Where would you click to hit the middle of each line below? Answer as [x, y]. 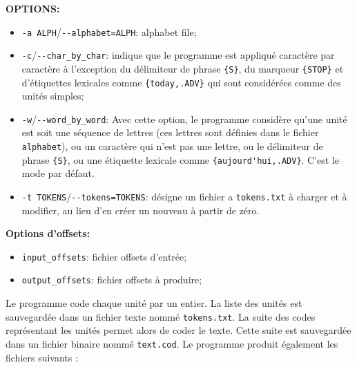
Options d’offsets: [48, 233]
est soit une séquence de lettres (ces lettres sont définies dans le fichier [170, 132]
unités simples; [53, 96]
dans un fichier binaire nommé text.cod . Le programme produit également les [172, 343]
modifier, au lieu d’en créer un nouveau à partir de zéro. [141, 210]
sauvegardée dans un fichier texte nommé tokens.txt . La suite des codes [161, 316]
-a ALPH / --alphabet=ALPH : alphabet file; [109, 31]
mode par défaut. [58, 173]
